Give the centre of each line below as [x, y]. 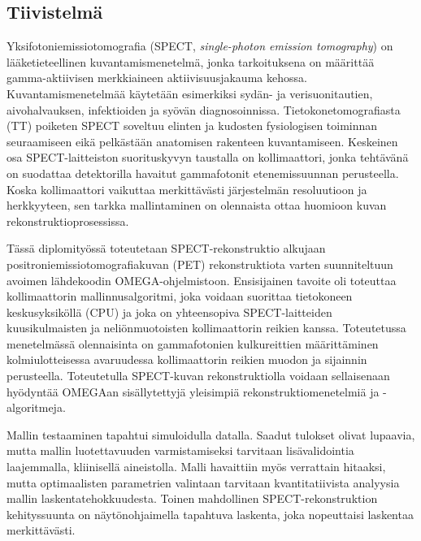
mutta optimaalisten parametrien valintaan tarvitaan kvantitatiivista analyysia [203, 482]
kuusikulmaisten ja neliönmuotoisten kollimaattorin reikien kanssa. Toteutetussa [206, 328]
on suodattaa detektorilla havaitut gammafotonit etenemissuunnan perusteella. [203, 173]
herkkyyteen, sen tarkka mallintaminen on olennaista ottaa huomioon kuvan [197, 205]
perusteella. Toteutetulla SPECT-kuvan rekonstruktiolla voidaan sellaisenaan [198, 376]
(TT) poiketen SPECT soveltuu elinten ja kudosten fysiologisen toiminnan [192, 126]
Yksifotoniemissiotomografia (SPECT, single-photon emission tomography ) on [200, 46]
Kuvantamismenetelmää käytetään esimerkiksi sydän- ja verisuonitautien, [190, 93]
